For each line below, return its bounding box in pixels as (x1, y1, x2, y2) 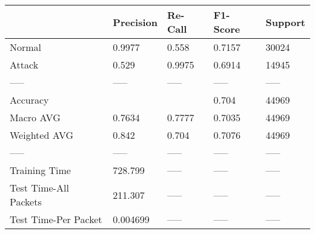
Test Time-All (10, 181, 69, 195)
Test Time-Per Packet (10, 212, 102, 226)
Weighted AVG (10, 128, 74, 142)
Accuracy (10, 93, 49, 107)
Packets (10, 195, 42, 209)
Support (265, 15, 305, 29)
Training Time (10, 163, 71, 177)
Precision (113, 15, 157, 29)
